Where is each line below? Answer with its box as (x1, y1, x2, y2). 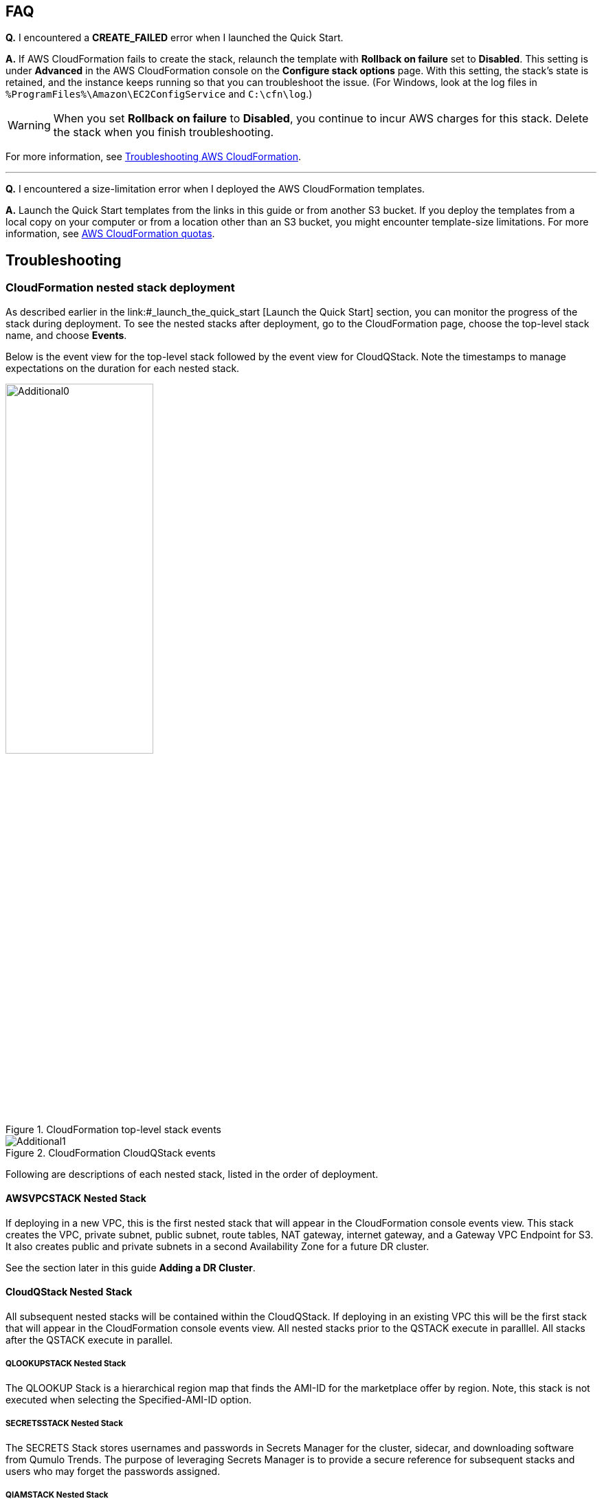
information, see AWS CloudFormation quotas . (5, 228, 215, 240)
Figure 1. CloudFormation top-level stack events (5, 1123, 221, 1135)
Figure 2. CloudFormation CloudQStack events (5, 1146, 216, 1159)
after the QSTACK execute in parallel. (5, 1334, 173, 1346)
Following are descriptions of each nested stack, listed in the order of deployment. (5, 1168, 379, 1180)
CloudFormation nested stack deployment (5, 281, 235, 295)
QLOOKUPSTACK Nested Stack (5, 1359, 126, 1369)
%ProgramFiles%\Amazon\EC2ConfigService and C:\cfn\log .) (5, 88, 313, 100)
